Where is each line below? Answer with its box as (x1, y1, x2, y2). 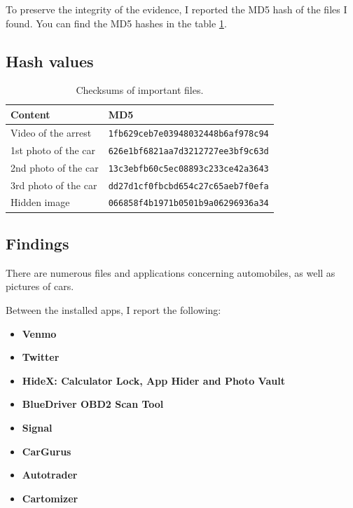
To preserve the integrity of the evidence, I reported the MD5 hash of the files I (6, 2, 347, 16)
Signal (22, 420, 53, 434)
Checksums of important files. (76, 83, 204, 97)
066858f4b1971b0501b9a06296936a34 (108, 198, 269, 209)
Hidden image (11, 195, 70, 210)
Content (11, 107, 50, 121)
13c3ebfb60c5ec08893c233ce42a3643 (108, 163, 269, 174)
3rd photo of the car (11, 177, 97, 192)
